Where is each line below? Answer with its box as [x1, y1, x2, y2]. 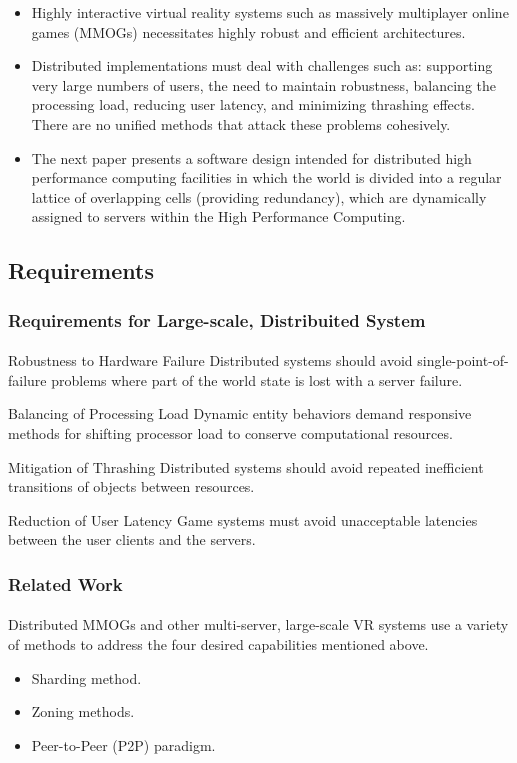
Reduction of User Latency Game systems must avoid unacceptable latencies [8, 509, 478, 530]
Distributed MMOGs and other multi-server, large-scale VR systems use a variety [8, 614, 509, 635]
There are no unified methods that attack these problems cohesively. [31, 113, 451, 134]
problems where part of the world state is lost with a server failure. [51, 369, 463, 390]
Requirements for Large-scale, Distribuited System [8, 307, 426, 332]
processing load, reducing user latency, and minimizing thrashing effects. [31, 94, 475, 115]
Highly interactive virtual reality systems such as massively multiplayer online [31, 2, 509, 22]
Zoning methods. [31, 701, 135, 722]
